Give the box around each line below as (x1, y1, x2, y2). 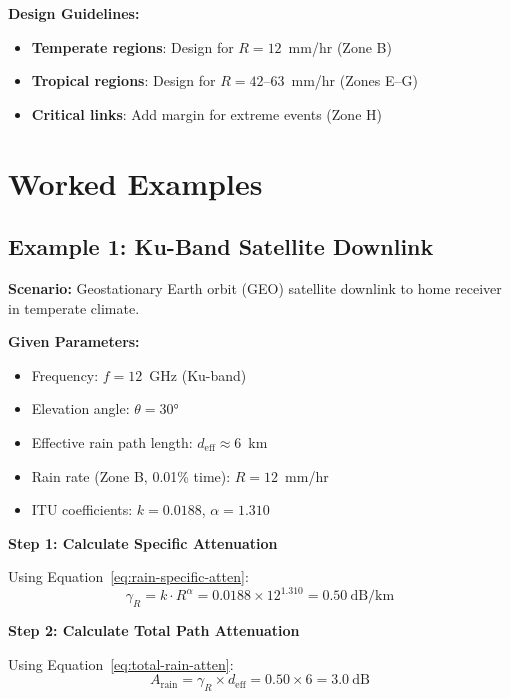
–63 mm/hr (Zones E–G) (263, 70, 418, 91)
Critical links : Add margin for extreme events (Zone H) (31, 103, 382, 124)
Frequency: (31, 364, 99, 385)
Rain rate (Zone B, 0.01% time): (31, 465, 231, 486)
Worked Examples (8, 162, 263, 203)
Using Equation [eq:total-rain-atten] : (8, 653, 234, 674)
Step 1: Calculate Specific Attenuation (8, 532, 278, 553)
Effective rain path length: (31, 431, 193, 452)
